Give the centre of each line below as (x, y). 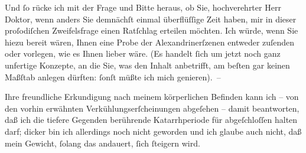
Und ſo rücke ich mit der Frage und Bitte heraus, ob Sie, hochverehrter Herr (143, 7)
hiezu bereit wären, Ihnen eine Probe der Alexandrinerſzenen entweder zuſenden (150, 42)
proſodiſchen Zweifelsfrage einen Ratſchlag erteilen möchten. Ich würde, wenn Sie (152, 30)
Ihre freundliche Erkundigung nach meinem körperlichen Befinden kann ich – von (152, 97)
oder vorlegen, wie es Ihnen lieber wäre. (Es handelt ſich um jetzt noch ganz (143, 53)
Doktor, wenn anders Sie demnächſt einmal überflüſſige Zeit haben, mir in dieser (151, 19)
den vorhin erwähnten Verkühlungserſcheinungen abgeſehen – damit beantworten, (152, 108)
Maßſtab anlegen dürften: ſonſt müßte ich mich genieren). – (113, 76)
